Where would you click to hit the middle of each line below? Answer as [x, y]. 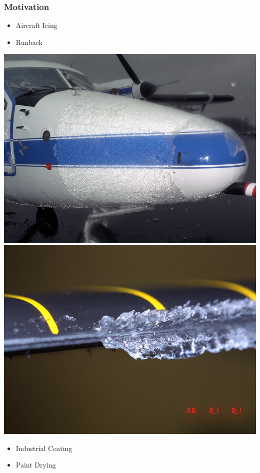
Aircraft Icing [36, 25]
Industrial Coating [44, 448]
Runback [29, 42]
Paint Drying [36, 465]
